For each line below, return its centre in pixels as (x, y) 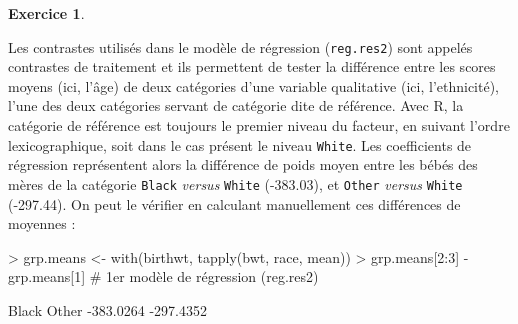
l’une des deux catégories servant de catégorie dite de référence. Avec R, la (236, 105)
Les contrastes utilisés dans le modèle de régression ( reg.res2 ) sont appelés (240, 46)
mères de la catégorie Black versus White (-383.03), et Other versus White (235, 183)
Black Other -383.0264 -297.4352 (107, 309)
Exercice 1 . (46, 13)
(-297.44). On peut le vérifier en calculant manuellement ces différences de (234, 203)
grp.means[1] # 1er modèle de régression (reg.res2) (163, 276)
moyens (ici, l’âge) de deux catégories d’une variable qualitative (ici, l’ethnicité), (254, 85)
